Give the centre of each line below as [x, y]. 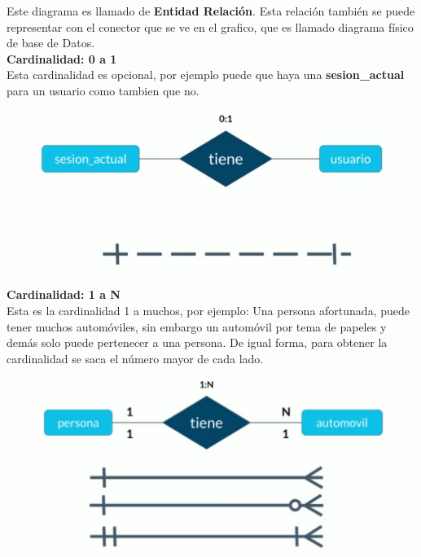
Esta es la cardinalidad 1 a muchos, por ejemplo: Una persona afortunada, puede [208, 310]
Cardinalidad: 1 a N [64, 294]
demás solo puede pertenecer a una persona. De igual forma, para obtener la [197, 342]
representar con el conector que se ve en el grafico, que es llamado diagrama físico [210, 26]
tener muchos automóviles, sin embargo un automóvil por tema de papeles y [197, 326]
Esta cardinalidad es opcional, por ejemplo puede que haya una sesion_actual [206, 75]
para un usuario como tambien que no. [103, 90]
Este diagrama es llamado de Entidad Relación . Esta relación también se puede [211, 11]
